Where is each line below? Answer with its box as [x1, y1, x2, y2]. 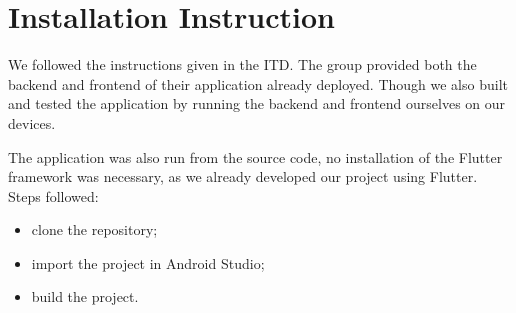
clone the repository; [31, 219, 158, 240]
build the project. [31, 286, 139, 307]
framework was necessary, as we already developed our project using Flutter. [8, 166, 478, 187]
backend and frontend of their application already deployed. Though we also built [8, 73, 508, 94]
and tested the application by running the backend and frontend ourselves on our [8, 93, 506, 114]
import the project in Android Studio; [31, 252, 265, 273]
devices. [8, 112, 56, 133]
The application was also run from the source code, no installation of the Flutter [8, 146, 503, 167]
